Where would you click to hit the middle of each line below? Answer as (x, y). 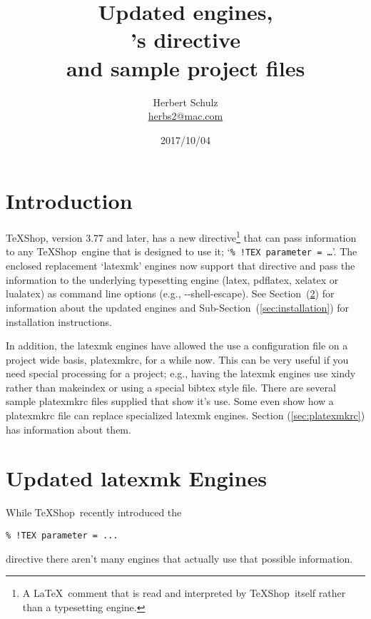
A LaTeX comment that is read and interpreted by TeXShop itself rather (184, 593)
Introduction (69, 201)
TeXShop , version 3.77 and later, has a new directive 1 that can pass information (181, 236)
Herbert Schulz (185, 102)
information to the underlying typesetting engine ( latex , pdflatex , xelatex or (172, 279)
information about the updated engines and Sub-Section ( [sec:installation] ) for (178, 307)
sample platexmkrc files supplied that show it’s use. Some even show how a (170, 401)
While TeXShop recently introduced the (94, 512)
